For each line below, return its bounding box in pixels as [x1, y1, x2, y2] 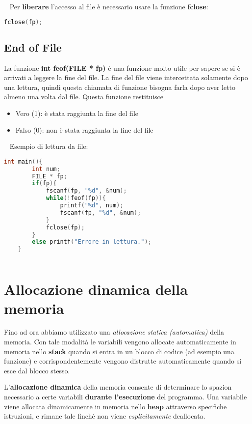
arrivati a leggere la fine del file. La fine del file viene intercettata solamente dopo [4, 72, 248, 83]
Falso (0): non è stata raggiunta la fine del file [15, 124, 153, 135]
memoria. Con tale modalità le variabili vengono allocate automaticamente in [4, 336, 236, 346]
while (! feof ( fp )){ [46, 195, 106, 202]
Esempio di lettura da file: [9, 141, 88, 151]
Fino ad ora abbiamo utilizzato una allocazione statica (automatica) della [4, 327, 224, 337]
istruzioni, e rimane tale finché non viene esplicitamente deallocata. [4, 411, 205, 421]
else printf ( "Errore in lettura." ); [32, 238, 151, 246]
